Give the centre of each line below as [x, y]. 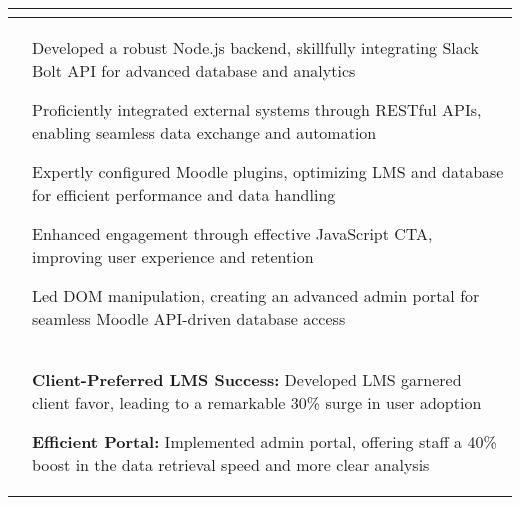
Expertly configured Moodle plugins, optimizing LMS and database [268, 171]
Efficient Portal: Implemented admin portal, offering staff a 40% [264, 441]
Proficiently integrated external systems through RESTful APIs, [257, 109]
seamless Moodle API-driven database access [189, 318]
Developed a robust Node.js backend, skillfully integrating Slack [255, 47]
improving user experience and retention [173, 256]
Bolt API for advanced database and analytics [194, 70]
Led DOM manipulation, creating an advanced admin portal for [256, 295]
